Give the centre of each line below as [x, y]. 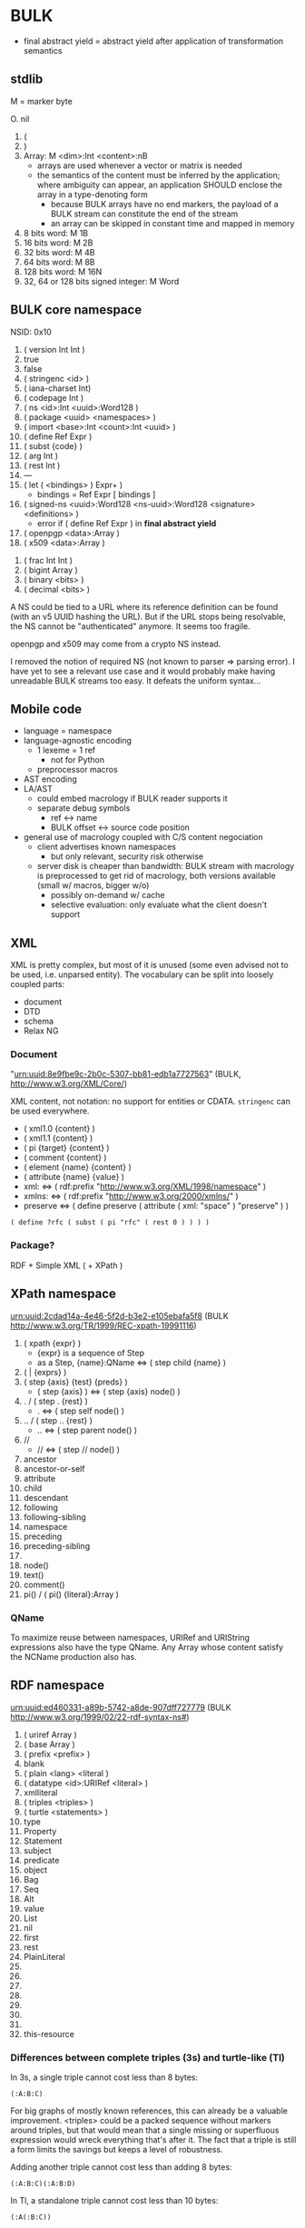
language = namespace [68, 731]
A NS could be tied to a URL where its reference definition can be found [144, 606]
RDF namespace [58, 1686]
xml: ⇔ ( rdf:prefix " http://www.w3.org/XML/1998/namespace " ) [145, 1186]
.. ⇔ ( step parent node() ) [87, 1430]
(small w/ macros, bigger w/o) [93, 885]
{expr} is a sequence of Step [90, 1353]
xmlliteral [40, 1793]
